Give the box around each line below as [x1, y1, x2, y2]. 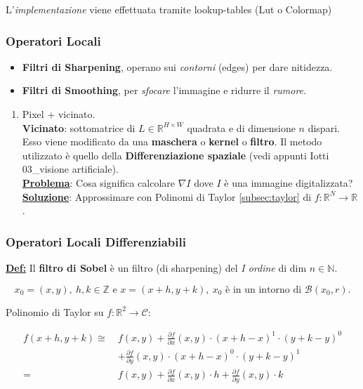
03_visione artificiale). [22, 161, 119, 176]
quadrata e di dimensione [187, 120, 296, 135]
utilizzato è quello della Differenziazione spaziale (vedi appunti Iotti [22, 147, 329, 162]
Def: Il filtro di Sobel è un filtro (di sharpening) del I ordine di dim [6, 260, 307, 275]
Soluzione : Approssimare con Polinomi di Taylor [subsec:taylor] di [22, 189, 312, 204]
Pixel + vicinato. [22, 107, 95, 121]
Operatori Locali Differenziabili [6, 232, 186, 250]
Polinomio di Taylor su [6, 304, 104, 319]
